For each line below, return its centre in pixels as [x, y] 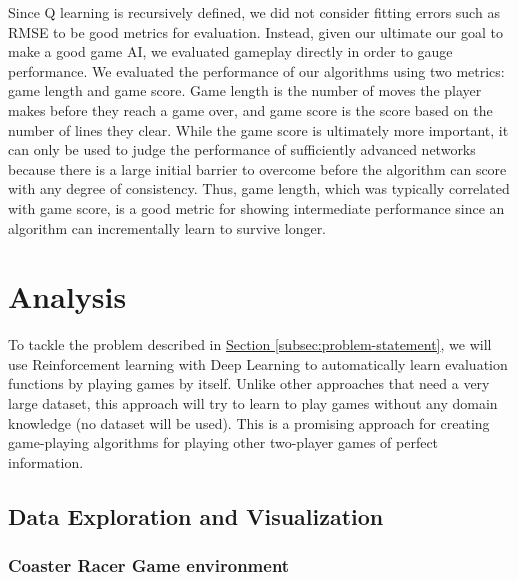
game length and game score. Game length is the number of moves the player [245, 90]
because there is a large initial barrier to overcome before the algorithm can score [257, 168]
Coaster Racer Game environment [149, 565]
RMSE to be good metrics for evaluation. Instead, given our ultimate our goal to [255, 31]
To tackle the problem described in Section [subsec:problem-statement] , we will [250, 344]
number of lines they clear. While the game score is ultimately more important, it [258, 129]
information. [46, 461]
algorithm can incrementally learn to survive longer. [167, 227]
